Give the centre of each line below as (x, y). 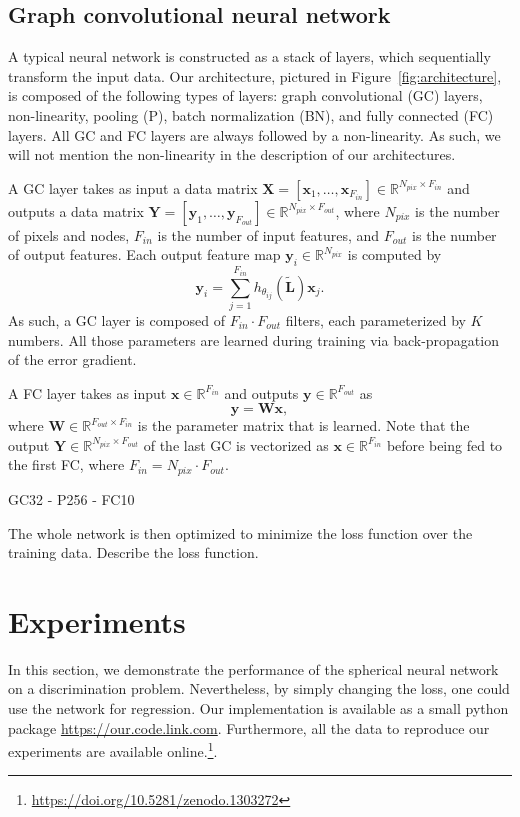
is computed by (394, 254)
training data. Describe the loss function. (133, 552)
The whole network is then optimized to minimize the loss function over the (240, 532)
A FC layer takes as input (87, 392)
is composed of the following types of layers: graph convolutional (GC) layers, (245, 95)
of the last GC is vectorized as (236, 444)
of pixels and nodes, (69, 234)
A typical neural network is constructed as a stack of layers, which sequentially (249, 56)
